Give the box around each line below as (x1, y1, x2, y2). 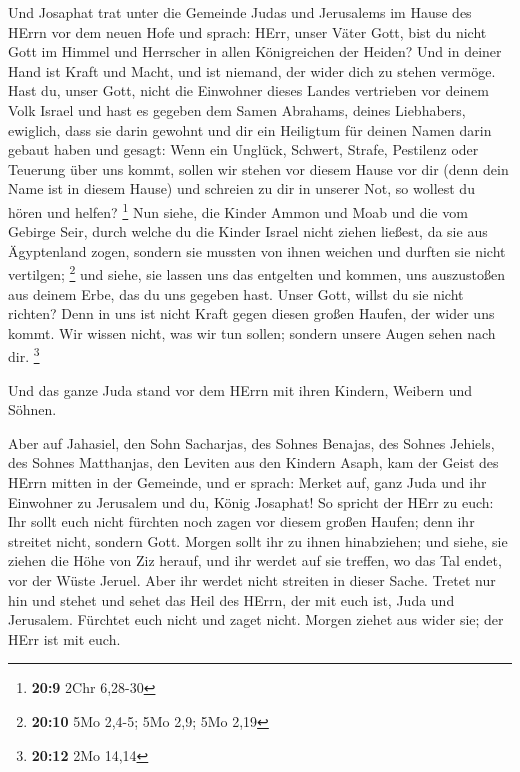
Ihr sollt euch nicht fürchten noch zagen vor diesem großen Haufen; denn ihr (8, 511, 475, 532)
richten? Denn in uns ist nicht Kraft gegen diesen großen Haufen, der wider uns (8, 303, 495, 324)
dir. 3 (8, 343, 40, 367)
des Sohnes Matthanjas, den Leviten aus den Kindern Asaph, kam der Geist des (8, 452, 499, 473)
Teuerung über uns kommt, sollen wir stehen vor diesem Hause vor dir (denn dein (8, 158, 509, 179)
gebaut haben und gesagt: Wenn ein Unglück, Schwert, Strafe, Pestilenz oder (8, 139, 479, 160)
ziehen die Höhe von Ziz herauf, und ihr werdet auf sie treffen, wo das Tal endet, (8, 550, 502, 571)
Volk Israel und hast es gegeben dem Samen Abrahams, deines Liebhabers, (8, 99, 466, 120)
